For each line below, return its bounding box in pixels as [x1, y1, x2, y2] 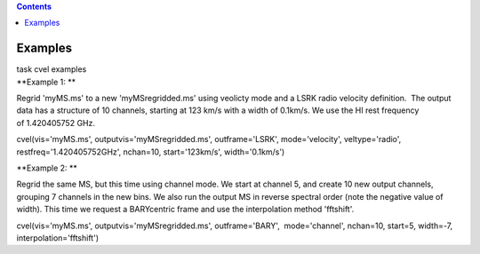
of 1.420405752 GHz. [16, 117, 96, 128]
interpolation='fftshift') [16, 232, 100, 243]
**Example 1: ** [16, 76, 76, 87]
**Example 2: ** [16, 163, 77, 173]
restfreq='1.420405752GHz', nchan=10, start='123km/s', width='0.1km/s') [16, 147, 285, 157]
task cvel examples [16, 64, 87, 75]
